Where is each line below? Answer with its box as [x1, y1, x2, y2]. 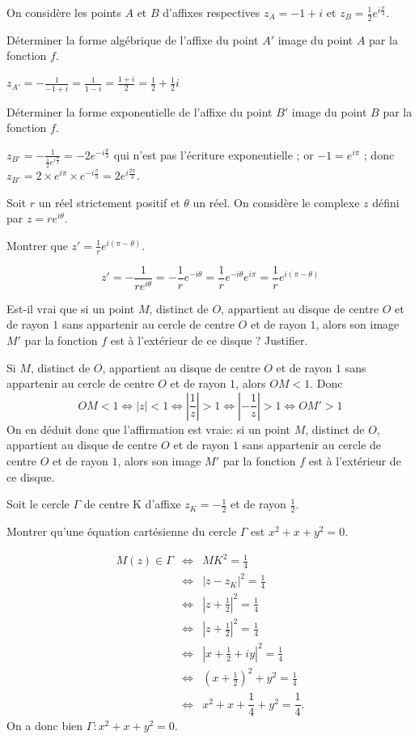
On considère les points [6, 4, 121, 20]
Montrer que [6, 236, 68, 253]
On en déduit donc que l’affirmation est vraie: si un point [6, 420, 291, 437]
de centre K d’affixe [83, 495, 181, 512]
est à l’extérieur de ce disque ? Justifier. [110, 331, 308, 348]
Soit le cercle [6, 495, 70, 512]
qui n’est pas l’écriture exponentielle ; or [113, 146, 314, 163]
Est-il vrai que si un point [6, 299, 135, 316]
